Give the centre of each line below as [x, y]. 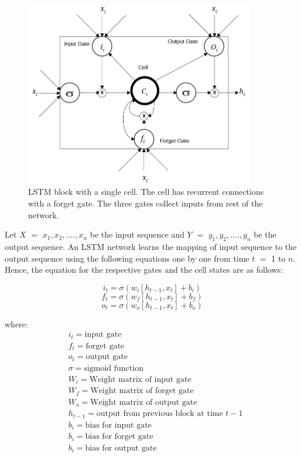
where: [16, 324]
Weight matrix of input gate [140, 379]
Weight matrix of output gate [144, 402]
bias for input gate [118, 425]
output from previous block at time [160, 414]
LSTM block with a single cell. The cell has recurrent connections [146, 192]
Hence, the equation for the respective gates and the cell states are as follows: [144, 270]
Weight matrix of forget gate [142, 391]
